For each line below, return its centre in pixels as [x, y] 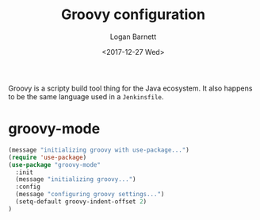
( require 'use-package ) [48, 157]
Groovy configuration [133, 15]
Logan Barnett [133, 37]
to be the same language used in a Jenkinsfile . [86, 96]
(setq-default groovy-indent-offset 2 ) [81, 202]
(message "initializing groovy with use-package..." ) [99, 150]
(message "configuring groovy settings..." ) [90, 195]
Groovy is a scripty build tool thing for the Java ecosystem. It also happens [130, 88]
